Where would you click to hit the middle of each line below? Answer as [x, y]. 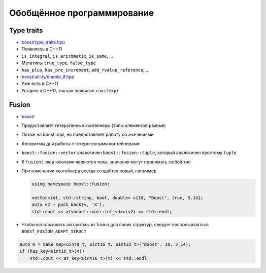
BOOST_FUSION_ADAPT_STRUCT [54, 231]
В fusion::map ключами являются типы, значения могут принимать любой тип [106, 162]
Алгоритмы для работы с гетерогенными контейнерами [81, 144]
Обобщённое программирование [82, 13]
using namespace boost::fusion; [71, 184]
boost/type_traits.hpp [43, 42]
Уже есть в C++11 [40, 83]
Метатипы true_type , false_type [59, 63]
